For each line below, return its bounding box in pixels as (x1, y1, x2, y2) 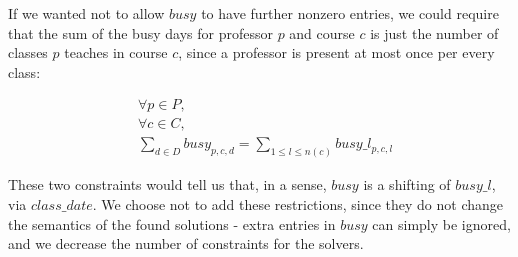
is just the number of (370, 22, 499, 43)
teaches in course (64, 42, 168, 63)
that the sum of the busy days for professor (8, 22, 273, 43)
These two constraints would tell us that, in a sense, (8, 174, 327, 195)
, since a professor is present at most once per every (178, 42, 495, 63)
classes (8, 42, 48, 63)
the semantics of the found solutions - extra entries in (8, 213, 336, 234)
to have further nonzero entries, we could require (201, 3, 499, 23)
